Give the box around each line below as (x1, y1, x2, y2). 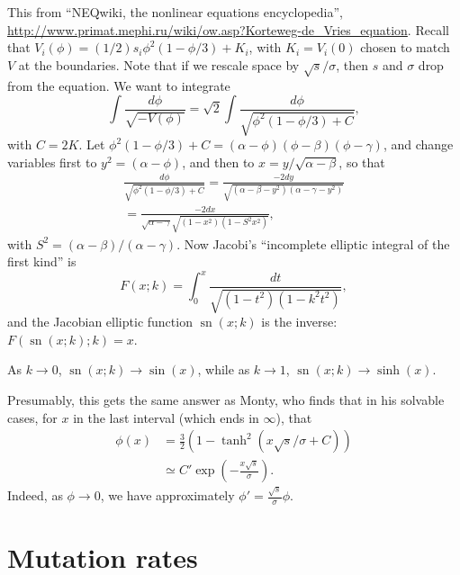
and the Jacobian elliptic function (7, 312, 193, 331)
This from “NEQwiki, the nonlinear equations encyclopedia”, (7, 3, 344, 21)
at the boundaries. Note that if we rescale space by (18, 55, 300, 74)
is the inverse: (261, 312, 338, 331)
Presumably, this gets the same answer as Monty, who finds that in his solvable (7, 391, 445, 409)
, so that (338, 152, 385, 171)
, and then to (182, 152, 255, 171)
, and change (383, 135, 454, 154)
